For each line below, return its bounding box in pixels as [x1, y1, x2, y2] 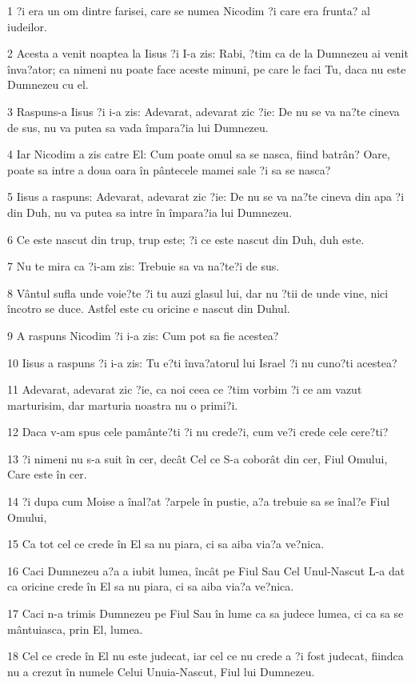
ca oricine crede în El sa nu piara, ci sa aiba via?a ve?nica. [7, 578, 294, 595]
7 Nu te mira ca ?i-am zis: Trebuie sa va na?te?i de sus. [7, 258, 280, 274]
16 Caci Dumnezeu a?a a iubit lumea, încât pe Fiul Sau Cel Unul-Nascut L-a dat [7, 562, 405, 579]
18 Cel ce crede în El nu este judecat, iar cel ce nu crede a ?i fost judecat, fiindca [7, 647, 404, 664]
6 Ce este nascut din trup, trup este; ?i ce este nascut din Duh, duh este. [7, 230, 365, 247]
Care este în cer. [7, 466, 87, 483]
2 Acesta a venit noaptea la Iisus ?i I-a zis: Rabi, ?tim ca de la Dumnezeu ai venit [7, 45, 409, 62]
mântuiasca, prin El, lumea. [7, 620, 143, 637]
